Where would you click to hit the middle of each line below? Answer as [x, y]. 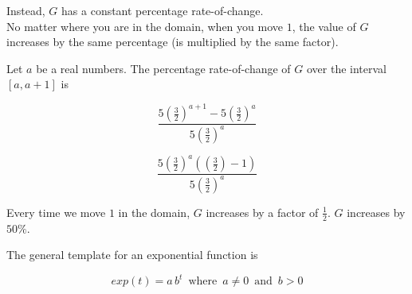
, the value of [324, 26]
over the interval [346, 68]
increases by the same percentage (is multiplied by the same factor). [173, 42]
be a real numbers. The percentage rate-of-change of [163, 68]
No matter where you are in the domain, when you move [145, 26]
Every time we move [56, 212]
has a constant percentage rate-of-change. [163, 10]
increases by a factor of [262, 212]
